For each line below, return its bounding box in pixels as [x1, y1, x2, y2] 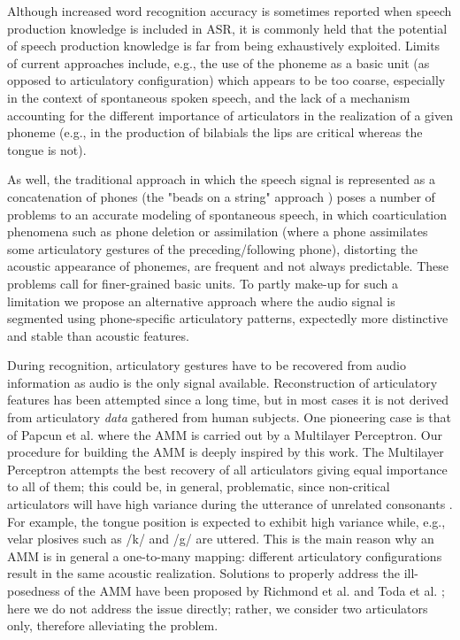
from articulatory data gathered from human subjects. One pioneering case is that [7, 408, 451, 427]
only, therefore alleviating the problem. [7, 616, 218, 635]
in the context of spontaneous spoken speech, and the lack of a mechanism [7, 88, 410, 106]
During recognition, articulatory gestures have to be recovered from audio [7, 356, 407, 374]
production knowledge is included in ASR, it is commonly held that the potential [7, 19, 448, 37]
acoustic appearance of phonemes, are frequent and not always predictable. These [7, 257, 448, 275]
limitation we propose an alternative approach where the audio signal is [7, 291, 395, 310]
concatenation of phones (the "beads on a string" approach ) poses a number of [7, 187, 435, 205]
